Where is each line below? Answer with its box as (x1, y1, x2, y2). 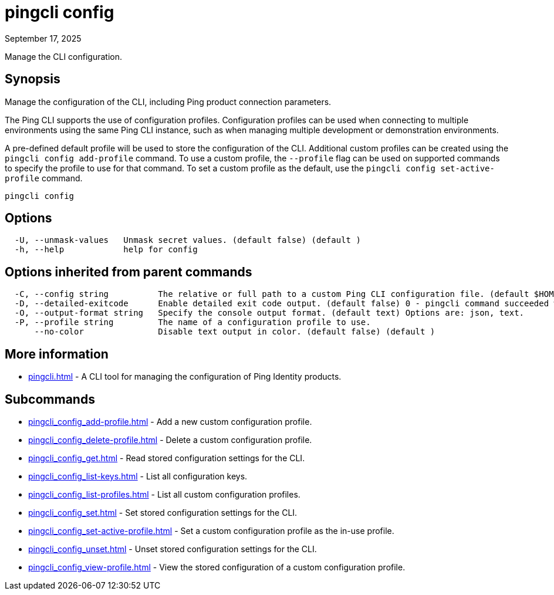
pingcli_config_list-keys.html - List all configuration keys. (28, 471, 248, 481)
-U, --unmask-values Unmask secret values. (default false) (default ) (14, 235, 361, 245)
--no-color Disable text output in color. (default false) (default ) (34, 327, 435, 337)
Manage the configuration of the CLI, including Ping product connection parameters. (5, 96, 332, 107)
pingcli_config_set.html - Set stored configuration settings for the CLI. (28, 507, 298, 518)
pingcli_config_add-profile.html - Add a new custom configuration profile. (28, 416, 312, 427)
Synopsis (5, 72, 60, 87)
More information (5, 346, 109, 361)
